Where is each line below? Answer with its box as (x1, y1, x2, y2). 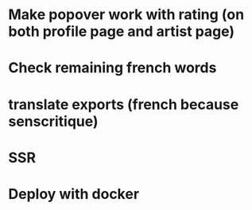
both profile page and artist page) (8, 22, 235, 41)
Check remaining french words (8, 59, 217, 77)
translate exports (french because (8, 95, 239, 113)
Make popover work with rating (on (8, 6, 245, 24)
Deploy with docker (8, 185, 140, 203)
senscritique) (8, 112, 99, 130)
